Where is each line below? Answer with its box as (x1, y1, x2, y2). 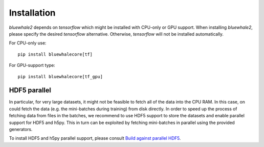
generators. (9, 126, 33, 132)
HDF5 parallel (9, 86, 51, 95)
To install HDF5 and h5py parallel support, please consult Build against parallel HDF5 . (9, 135, 181, 141)
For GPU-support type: (9, 63, 56, 68)
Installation (9, 7, 56, 18)
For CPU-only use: (9, 40, 46, 46)
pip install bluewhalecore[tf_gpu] (18, 74, 103, 79)
